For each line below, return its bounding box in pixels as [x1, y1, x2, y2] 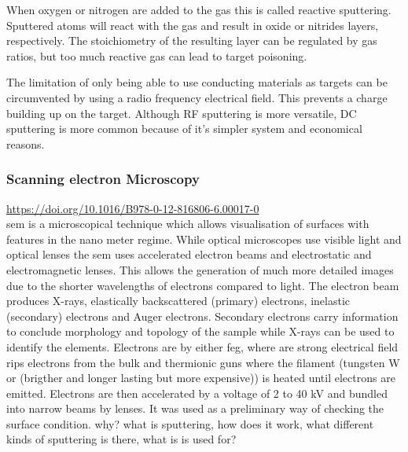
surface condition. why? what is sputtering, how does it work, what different [6, 415, 374, 432]
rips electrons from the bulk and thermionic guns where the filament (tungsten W [6, 354, 400, 370]
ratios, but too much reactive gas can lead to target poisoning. [6, 47, 307, 64]
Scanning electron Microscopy [6, 169, 200, 189]
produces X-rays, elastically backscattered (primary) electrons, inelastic [6, 292, 351, 309]
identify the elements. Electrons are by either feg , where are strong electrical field [6, 338, 399, 355]
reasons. [6, 135, 45, 152]
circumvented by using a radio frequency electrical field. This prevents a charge [6, 89, 388, 105]
